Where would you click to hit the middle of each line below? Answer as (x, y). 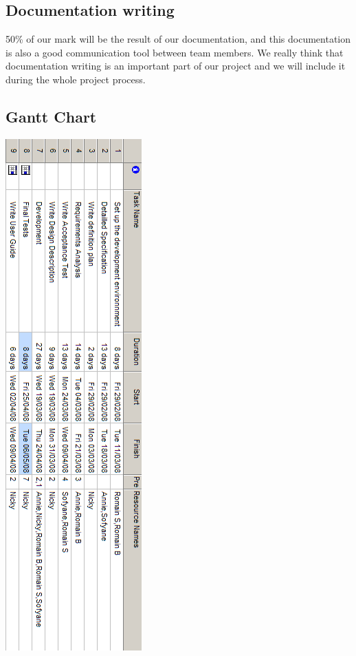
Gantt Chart (51, 116)
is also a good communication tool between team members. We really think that (175, 52)
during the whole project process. (76, 79)
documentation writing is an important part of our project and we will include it (176, 66)
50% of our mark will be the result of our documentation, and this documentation (178, 39)
